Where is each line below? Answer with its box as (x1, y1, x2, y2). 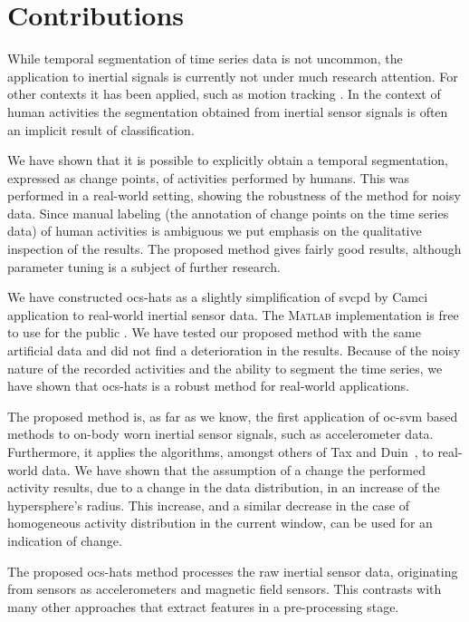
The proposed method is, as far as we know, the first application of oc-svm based (7, 406, 458, 425)
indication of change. (7, 530, 122, 549)
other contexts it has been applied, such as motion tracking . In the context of (7, 84, 441, 103)
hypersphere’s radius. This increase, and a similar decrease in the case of (7, 495, 410, 514)
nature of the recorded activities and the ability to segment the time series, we (7, 358, 443, 377)
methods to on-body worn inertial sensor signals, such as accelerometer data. (7, 424, 434, 443)
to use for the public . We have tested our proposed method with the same (7, 323, 421, 342)
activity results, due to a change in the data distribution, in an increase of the (7, 478, 440, 497)
